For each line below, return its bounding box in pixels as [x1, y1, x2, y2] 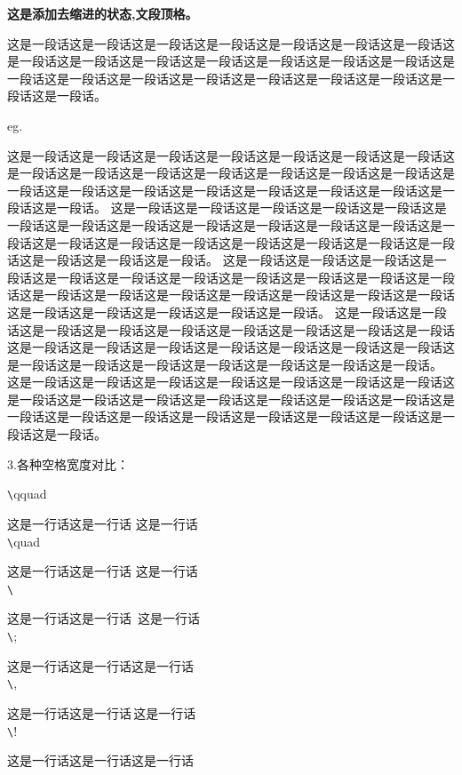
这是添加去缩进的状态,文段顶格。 [7, 4, 198, 22]
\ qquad [7, 484, 47, 503]
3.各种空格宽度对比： [7, 454, 129, 473]
